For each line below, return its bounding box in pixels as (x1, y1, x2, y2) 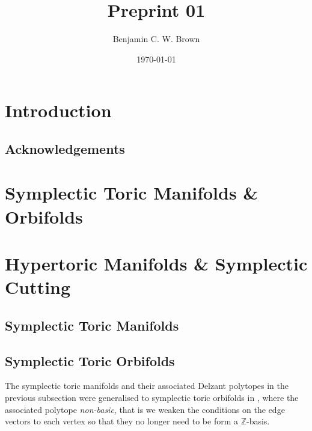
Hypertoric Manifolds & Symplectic (5, 251, 308, 276)
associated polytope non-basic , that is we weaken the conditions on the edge (5, 403, 285, 415)
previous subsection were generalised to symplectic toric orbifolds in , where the (5, 391, 299, 403)
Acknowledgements (5, 139, 125, 157)
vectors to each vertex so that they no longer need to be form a (5, 415, 238, 427)
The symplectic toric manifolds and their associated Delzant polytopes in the (5, 379, 289, 392)
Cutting (5, 275, 71, 299)
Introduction (5, 98, 112, 123)
